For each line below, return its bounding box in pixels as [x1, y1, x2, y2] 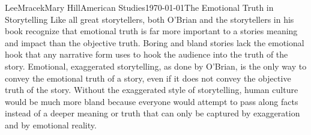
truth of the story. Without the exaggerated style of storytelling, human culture [5, 83, 298, 96]
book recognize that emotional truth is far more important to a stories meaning [5, 25, 298, 37]
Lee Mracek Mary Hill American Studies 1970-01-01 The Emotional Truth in [5, 1, 274, 13]
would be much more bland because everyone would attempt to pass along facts [5, 95, 298, 107]
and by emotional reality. [5, 118, 97, 131]
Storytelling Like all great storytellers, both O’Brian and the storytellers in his [5, 13, 294, 25]
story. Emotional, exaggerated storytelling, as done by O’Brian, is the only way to [5, 59, 307, 72]
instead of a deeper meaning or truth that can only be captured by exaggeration [5, 107, 300, 119]
